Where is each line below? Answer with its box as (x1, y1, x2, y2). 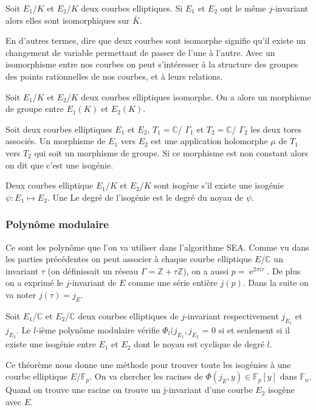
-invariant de (69, 276, 117, 289)
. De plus (267, 264, 301, 277)
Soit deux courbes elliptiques (5, 122, 112, 135)
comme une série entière (128, 276, 218, 289)
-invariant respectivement (185, 309, 279, 322)
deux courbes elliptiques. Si (81, 2, 183, 14)
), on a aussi (183, 264, 229, 277)
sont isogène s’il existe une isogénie (154, 179, 284, 192)
